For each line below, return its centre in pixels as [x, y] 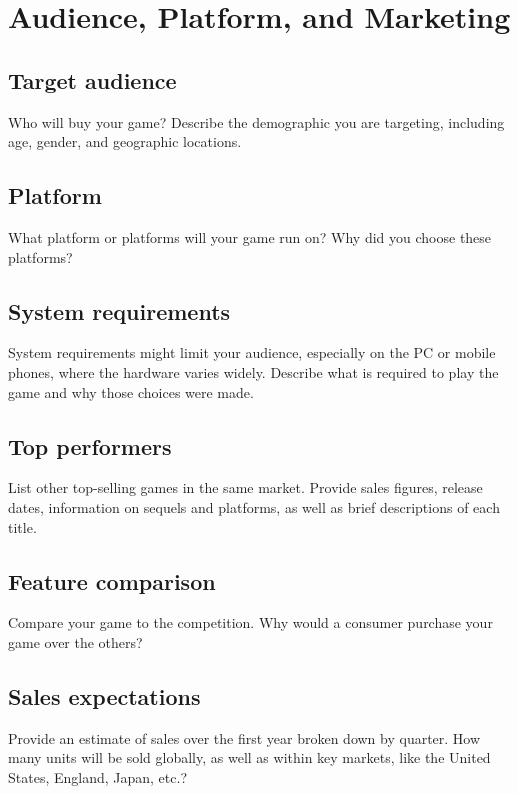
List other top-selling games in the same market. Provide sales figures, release [245, 487]
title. [22, 526]
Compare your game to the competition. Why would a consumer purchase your [250, 622]
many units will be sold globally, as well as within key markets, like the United [249, 757]
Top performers [90, 445]
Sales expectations [104, 695]
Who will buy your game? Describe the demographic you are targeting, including [256, 121]
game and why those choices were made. [131, 391]
